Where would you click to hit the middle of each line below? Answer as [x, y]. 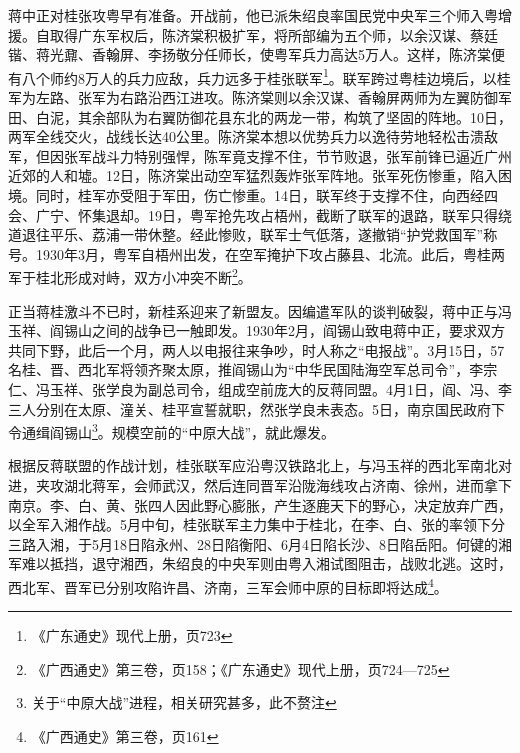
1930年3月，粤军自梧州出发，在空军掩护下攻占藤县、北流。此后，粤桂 [263, 253]
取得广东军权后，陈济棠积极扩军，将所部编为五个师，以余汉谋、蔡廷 [273, 34]
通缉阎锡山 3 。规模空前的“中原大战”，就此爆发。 [178, 430]
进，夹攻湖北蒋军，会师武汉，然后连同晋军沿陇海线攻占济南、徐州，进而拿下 [260, 485]
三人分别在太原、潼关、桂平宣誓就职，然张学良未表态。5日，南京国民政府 [249, 408]
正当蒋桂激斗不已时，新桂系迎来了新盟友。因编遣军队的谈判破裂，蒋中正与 [253, 310]
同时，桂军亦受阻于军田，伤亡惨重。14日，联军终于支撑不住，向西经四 [266, 195]
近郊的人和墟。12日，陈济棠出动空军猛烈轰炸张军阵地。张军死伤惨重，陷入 [253, 175]
